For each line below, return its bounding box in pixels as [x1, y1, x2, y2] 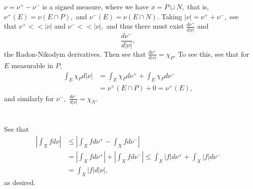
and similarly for [4, 93, 54, 103]
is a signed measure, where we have [42, 1, 149, 12]
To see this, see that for [178, 48, 250, 59]
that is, [187, 1, 209, 12]
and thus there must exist [106, 21, 184, 31]
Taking [161, 11, 182, 21]
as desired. [4, 177, 36, 187]
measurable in [11, 60, 53, 71]
